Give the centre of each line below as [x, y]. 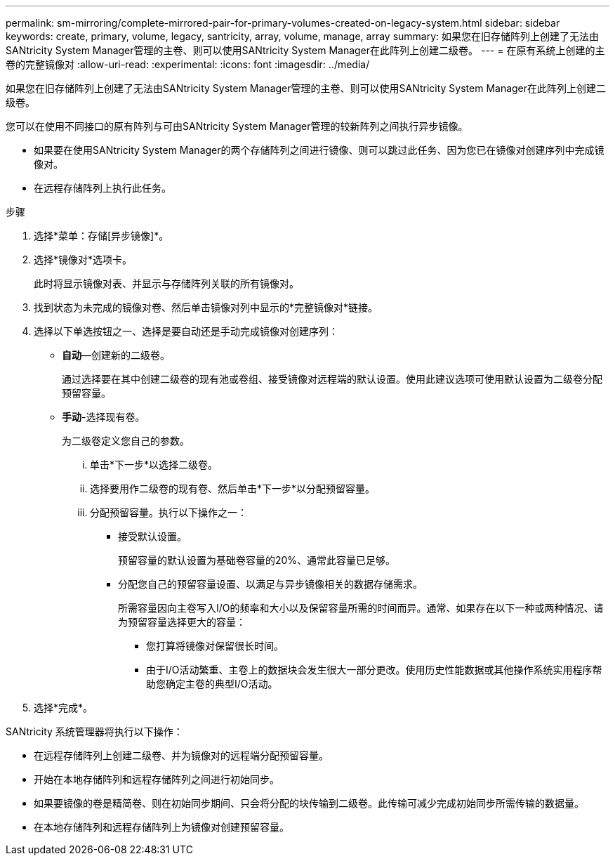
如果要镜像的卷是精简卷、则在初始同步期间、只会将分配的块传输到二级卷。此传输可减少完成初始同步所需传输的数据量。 [309, 803]
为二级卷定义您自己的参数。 [126, 441]
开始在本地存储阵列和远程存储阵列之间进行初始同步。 [157, 779]
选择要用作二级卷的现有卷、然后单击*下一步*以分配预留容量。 [233, 488]
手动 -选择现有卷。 [104, 417]
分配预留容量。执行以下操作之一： [168, 512]
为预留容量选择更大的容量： [182, 622]
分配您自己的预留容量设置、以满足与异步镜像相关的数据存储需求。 [270, 584]
